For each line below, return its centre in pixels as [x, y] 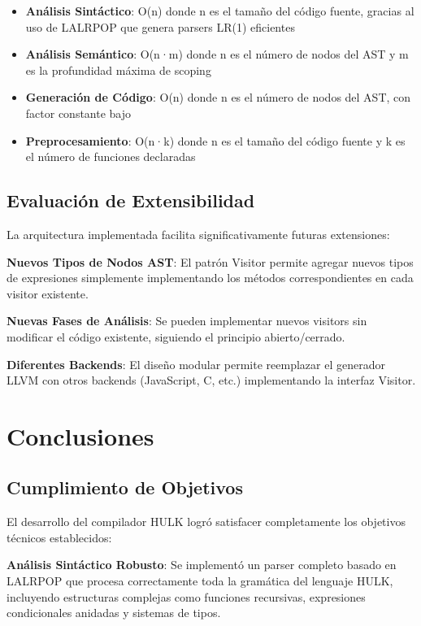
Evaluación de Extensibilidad [131, 200]
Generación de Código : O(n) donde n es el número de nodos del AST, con [218, 97]
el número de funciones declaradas [111, 156]
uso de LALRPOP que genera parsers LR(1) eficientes [160, 26]
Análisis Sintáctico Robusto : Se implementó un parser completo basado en [202, 565]
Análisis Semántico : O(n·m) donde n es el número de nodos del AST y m [217, 54]
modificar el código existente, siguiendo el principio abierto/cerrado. [176, 336]
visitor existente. [48, 293]
